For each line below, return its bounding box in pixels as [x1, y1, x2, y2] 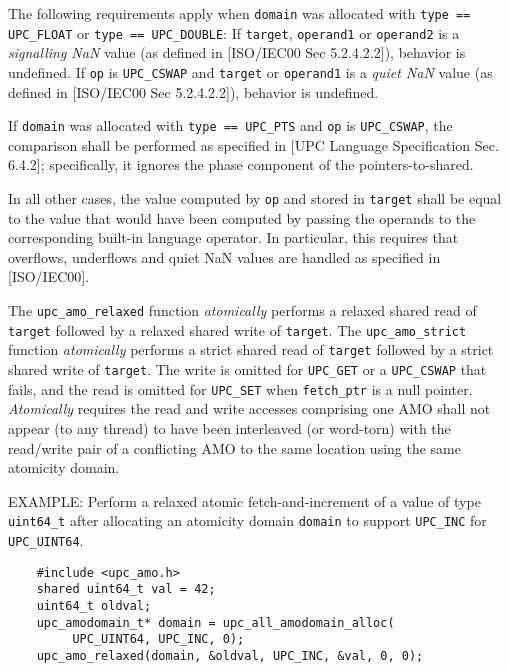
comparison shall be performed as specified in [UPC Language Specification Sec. [8, 134, 499, 155]
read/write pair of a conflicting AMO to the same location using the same [8, 437, 461, 458]
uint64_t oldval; [36, 598, 152, 613]
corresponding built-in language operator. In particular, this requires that [8, 227, 459, 248]
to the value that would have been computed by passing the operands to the [8, 207, 476, 228]
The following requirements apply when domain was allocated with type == [8, 3, 471, 23]
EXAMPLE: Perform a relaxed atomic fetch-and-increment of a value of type [8, 490, 481, 511]
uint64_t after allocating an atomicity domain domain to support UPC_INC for [8, 510, 487, 531]
